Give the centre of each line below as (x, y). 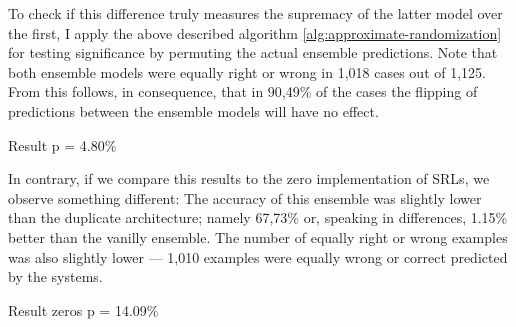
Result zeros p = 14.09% (83, 309)
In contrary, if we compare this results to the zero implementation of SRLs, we (249, 178)
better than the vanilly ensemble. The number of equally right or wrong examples (258, 236)
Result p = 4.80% (62, 144)
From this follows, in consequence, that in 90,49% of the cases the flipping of (243, 91)
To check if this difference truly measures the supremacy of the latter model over (255, 13)
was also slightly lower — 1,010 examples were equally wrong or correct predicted (258, 256)
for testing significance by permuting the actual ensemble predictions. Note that (253, 52)
